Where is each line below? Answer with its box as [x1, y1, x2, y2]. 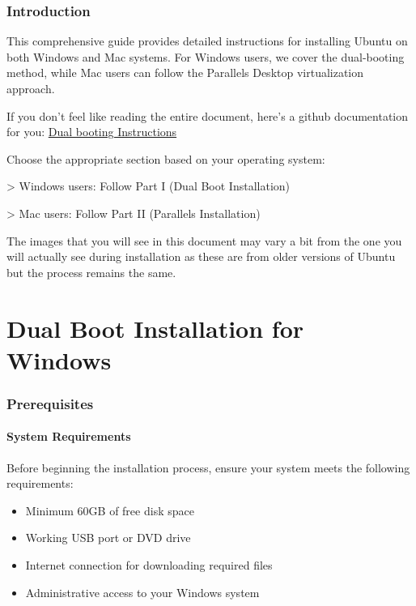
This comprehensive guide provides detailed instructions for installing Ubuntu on [6, 32, 408, 49]
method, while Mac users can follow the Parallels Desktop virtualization [6, 64, 364, 81]
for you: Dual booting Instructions [6, 123, 177, 140]
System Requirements [6, 428, 131, 445]
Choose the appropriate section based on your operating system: [6, 150, 325, 167]
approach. [6, 80, 55, 96]
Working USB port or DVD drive [25, 529, 191, 546]
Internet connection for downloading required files [25, 556, 273, 573]
